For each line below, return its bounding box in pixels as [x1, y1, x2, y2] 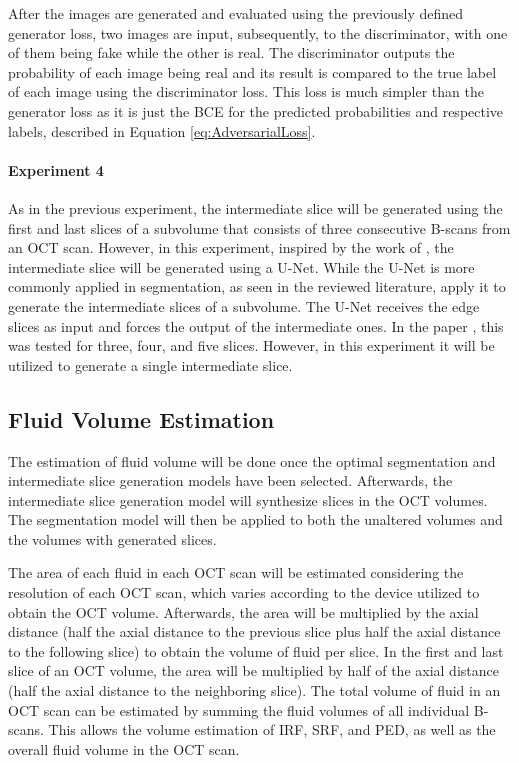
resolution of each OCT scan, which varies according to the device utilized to [8, 582, 480, 603]
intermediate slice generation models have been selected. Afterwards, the [8, 470, 453, 491]
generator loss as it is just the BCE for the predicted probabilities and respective [8, 100, 504, 121]
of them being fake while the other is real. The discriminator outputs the [8, 42, 455, 63]
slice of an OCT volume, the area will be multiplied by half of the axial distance [8, 660, 499, 681]
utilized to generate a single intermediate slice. [8, 354, 293, 375]
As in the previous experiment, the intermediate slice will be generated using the [8, 197, 503, 218]
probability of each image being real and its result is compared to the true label [8, 61, 497, 82]
